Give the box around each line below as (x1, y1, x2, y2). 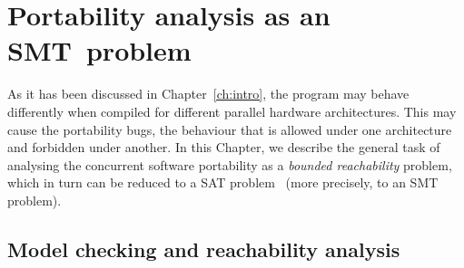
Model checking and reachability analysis (7, 234, 400, 263)
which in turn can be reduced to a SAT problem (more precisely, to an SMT (7, 173, 439, 192)
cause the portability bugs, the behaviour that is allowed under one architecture (7, 120, 452, 139)
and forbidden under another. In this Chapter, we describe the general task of (7, 138, 440, 157)
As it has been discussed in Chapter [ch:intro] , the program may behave (7, 84, 410, 103)
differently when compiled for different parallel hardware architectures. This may (7, 101, 457, 120)
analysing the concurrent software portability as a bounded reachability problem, (7, 155, 452, 174)
